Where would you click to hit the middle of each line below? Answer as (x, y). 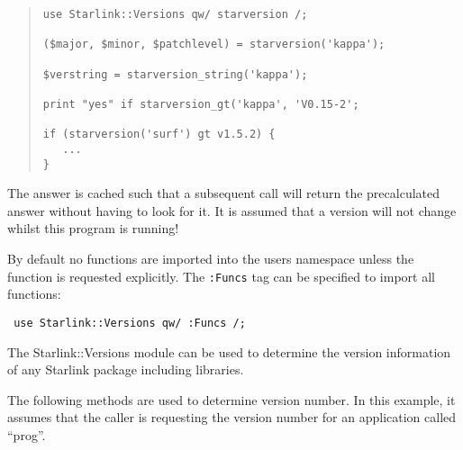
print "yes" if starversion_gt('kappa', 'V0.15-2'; (201, 104)
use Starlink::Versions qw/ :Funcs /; (130, 323)
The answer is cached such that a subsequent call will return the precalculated (224, 193)
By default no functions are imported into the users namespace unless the (211, 258)
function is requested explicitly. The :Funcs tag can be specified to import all (221, 276)
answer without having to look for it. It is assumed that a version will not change (232, 210)
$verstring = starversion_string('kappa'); (175, 74)
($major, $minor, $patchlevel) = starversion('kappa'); (214, 45)
